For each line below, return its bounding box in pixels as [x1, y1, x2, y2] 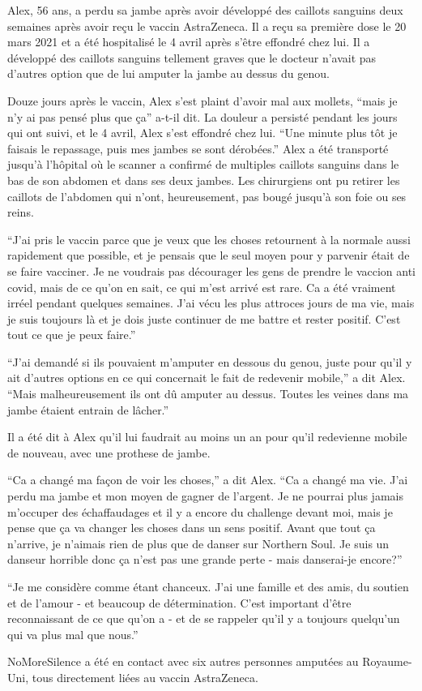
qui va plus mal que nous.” [7, 625, 139, 642]
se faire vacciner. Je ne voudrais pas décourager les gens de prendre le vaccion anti [7, 262, 416, 279]
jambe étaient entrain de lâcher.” [7, 401, 169, 418]
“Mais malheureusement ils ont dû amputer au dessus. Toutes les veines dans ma [7, 385, 409, 402]
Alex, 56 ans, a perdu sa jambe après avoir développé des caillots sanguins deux [7, 2, 403, 18]
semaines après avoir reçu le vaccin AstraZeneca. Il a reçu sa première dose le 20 [7, 17, 407, 34]
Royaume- [362, 653, 412, 670]
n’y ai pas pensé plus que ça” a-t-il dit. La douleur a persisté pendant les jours [7, 108, 398, 125]
